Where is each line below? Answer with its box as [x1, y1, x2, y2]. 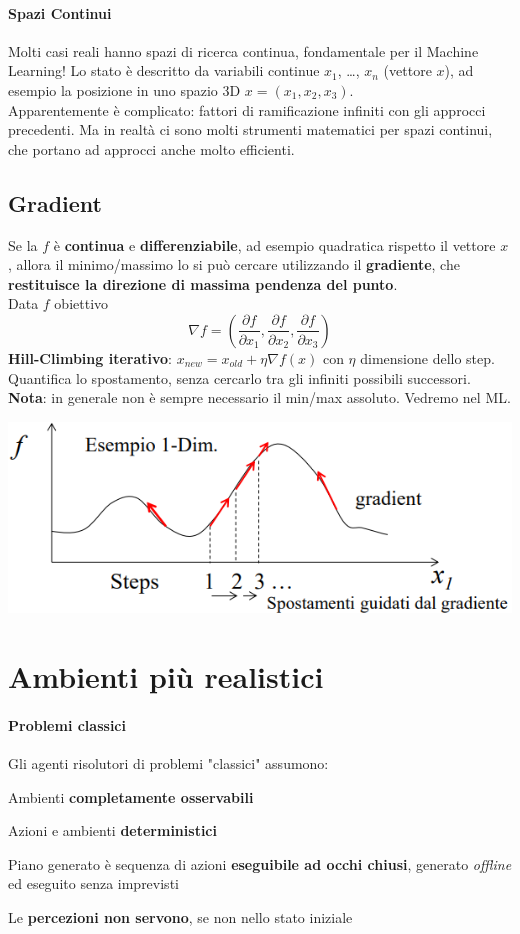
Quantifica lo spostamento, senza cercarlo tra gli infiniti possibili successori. [8, 367, 471, 388]
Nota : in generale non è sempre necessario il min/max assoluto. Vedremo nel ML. [8, 387, 511, 408]
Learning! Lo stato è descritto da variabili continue [8, 60, 320, 81]
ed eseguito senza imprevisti [8, 873, 179, 894]
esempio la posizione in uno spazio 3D [8, 79, 241, 100]
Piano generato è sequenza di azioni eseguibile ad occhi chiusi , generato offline [8, 853, 512, 874]
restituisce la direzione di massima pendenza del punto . [8, 273, 398, 294]
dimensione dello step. [360, 347, 495, 368]
